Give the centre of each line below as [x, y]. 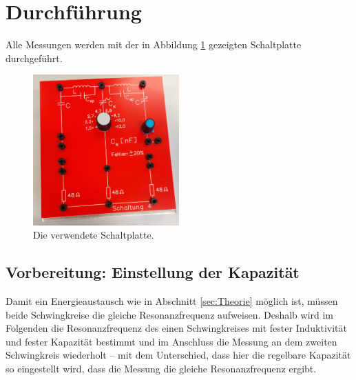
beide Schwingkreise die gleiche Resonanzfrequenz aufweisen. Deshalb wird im [170, 314]
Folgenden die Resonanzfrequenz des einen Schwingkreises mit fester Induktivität [176, 328]
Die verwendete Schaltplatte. [94, 235]
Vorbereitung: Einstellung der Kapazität [153, 272]
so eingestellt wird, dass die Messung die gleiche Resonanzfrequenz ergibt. [161, 369]
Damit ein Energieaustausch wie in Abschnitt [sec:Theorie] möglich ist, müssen [172, 301]
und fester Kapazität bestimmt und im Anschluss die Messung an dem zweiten [171, 341]
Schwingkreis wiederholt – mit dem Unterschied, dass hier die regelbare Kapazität [178, 355]
